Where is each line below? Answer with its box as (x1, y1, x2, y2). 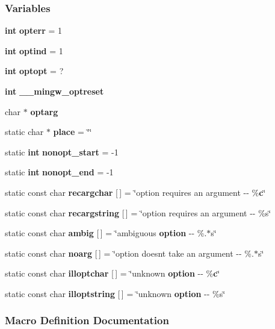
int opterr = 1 (5, 24, 63, 37)
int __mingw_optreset (5, 85, 104, 97)
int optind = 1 (5, 44, 63, 57)
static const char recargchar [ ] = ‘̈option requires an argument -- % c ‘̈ (5, 186, 266, 198)
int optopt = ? (5, 64, 64, 77)
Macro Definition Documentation (5, 313, 169, 328)
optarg (30, 105, 58, 117)
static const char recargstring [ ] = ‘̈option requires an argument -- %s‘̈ (5, 206, 271, 219)
